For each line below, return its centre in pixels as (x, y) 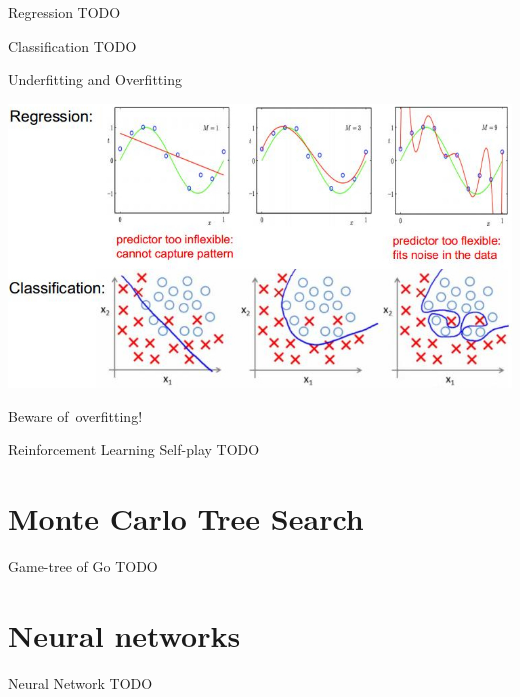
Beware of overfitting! (75, 415)
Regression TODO (64, 12)
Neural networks (124, 634)
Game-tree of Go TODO (83, 566)
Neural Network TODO (80, 682)
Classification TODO (72, 45)
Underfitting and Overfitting (95, 79)
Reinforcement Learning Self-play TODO (134, 449)
